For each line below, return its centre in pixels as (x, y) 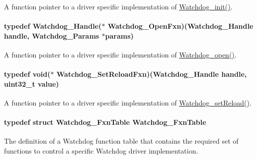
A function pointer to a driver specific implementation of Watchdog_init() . (118, 6)
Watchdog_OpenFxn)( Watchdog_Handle (180, 26)
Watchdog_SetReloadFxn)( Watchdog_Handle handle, (152, 74)
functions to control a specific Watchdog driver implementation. (101, 150)
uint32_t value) (32, 83)
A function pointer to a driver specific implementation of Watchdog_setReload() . (128, 102)
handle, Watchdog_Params (52, 35)
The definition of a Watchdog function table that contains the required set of (121, 141)
